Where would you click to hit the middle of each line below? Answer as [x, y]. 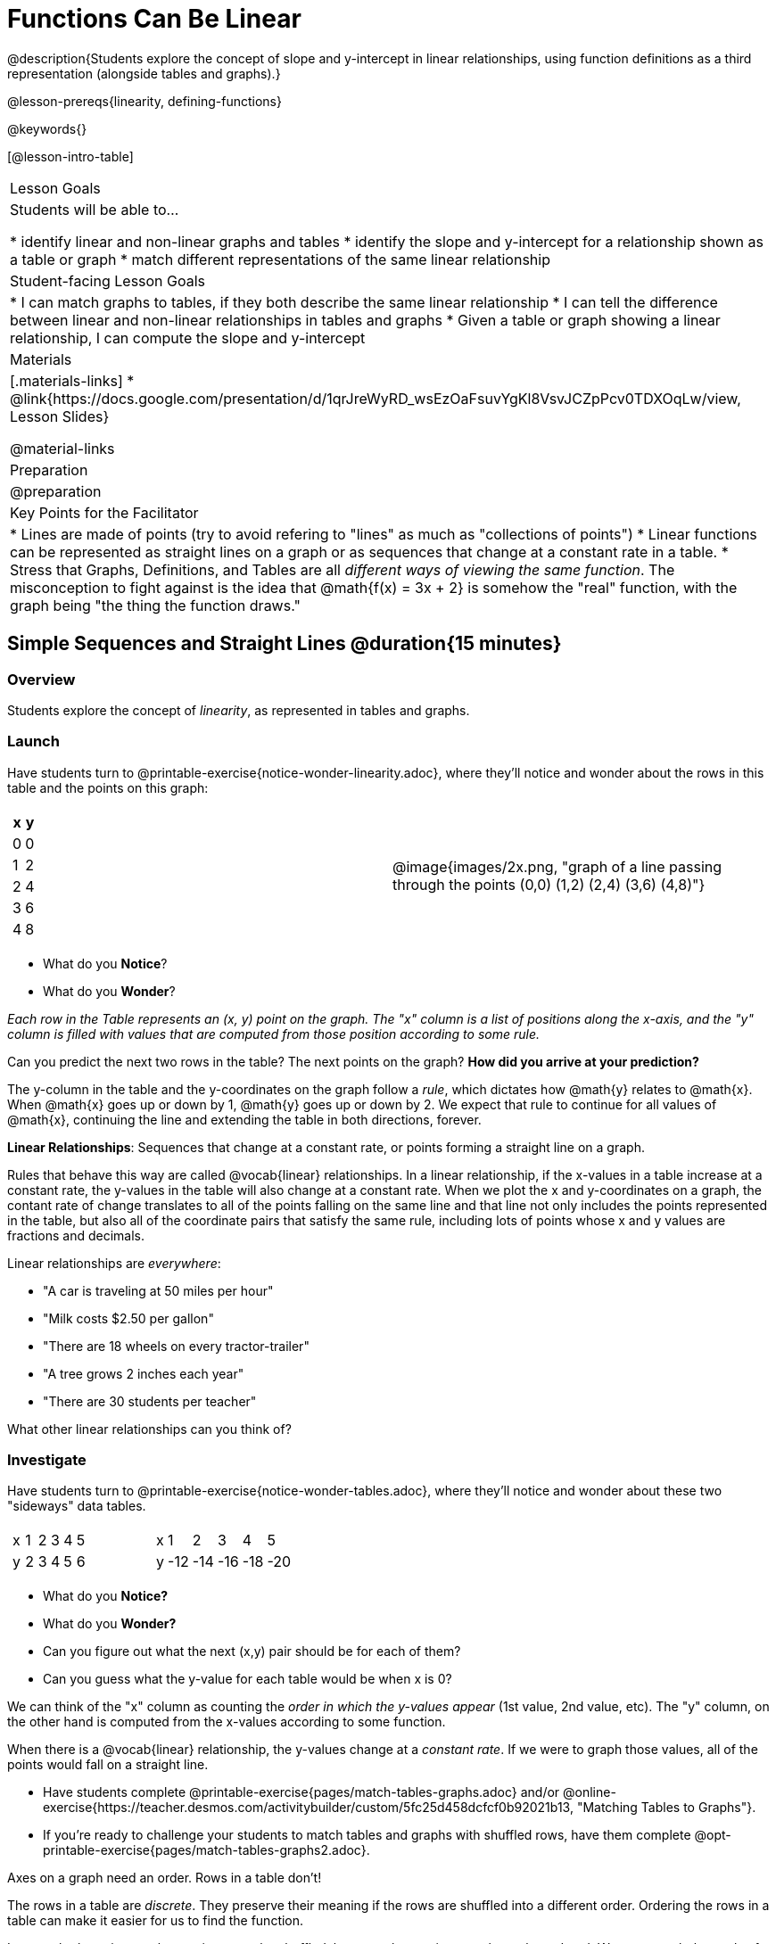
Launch [33, 741]
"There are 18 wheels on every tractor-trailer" [176, 1346]
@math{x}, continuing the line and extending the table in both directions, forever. [244, 1119]
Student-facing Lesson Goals [108, 280]
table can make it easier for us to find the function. [156, 1921]
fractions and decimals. [76, 1235]
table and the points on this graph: [108, 787]
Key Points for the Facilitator [104, 512]
